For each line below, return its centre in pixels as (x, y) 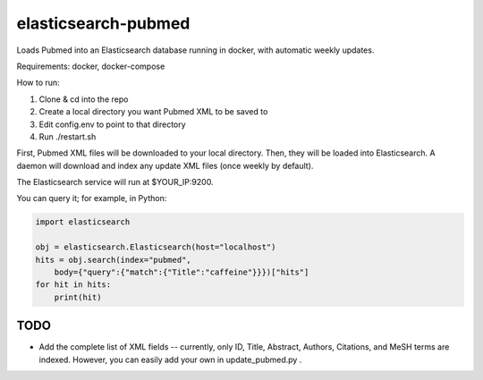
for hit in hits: (73, 285)
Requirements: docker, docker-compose (91, 66)
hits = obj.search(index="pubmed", (113, 260)
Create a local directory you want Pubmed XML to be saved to (153, 112)
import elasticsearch (83, 222)
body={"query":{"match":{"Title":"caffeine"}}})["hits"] (182, 272)
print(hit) (78, 297)
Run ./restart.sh (68, 136)
